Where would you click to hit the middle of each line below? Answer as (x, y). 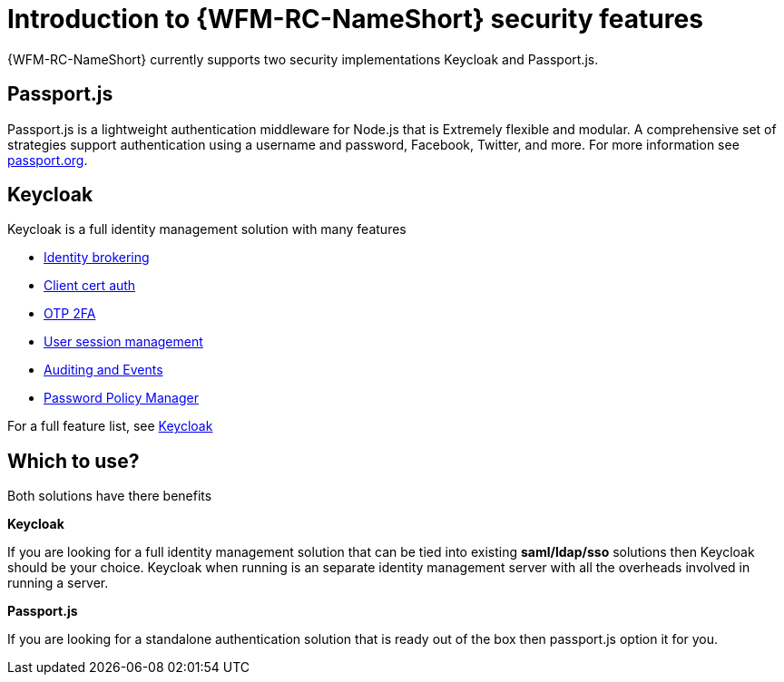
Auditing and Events (103, 370)
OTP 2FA (70, 314)
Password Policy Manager (121, 398)
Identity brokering (97, 258)
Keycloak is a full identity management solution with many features (207, 229)
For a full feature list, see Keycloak (110, 426)
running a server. (58, 583)
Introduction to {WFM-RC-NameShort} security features (355, 19)
